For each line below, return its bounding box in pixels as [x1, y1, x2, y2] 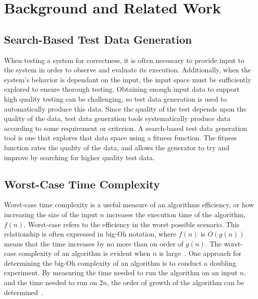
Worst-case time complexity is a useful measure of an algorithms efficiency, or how [4, 199, 254, 210]
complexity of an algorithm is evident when [18, 248, 150, 258]
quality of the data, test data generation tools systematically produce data [4, 113, 231, 123]
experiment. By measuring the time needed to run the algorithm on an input [4, 267, 238, 278]
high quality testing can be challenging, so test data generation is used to [4, 93, 227, 104]
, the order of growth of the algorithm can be [107, 277, 244, 288]
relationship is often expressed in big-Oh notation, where [4, 229, 177, 239]
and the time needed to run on [4, 277, 97, 288]
